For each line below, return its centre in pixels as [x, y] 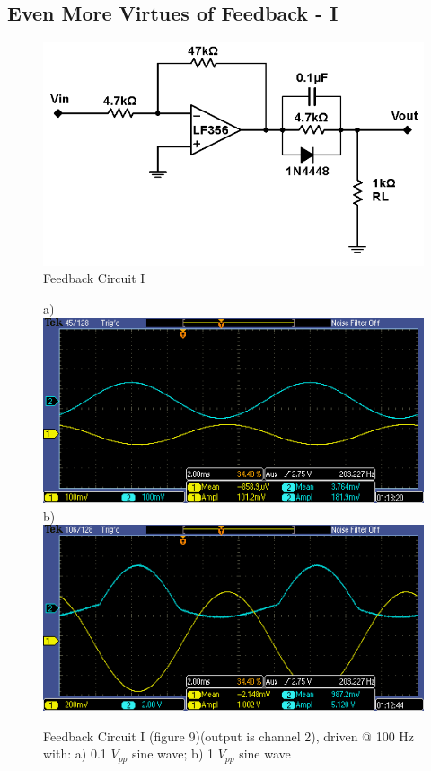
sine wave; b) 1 [172, 753]
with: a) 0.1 [75, 753]
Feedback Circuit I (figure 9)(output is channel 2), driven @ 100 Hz [229, 736]
